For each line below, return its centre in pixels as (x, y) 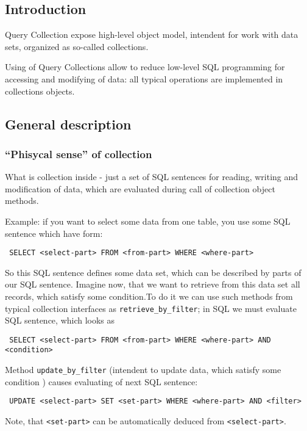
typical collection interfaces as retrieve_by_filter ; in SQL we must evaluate (151, 308)
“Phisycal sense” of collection (79, 154)
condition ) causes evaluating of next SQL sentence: (101, 381)
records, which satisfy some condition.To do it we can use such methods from (149, 296)
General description (68, 124)
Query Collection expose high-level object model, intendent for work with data (152, 34)
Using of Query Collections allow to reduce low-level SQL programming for (145, 67)
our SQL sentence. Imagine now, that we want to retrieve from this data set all (153, 284)
